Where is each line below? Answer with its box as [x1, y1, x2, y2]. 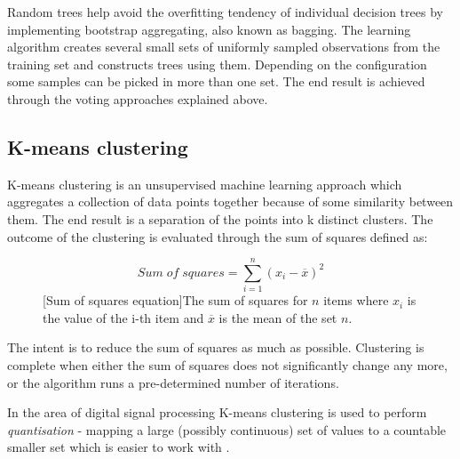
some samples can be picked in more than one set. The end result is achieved [7, 72, 425, 91]
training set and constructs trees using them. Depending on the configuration [7, 54, 427, 73]
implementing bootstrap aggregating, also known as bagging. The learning [7, 20, 411, 38]
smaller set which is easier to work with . [7, 438, 230, 456]
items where [323, 291, 389, 310]
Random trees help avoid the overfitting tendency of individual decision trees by [7, 3, 443, 20]
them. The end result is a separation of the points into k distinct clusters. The [7, 209, 433, 228]
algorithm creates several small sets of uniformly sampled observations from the [7, 37, 440, 56]
